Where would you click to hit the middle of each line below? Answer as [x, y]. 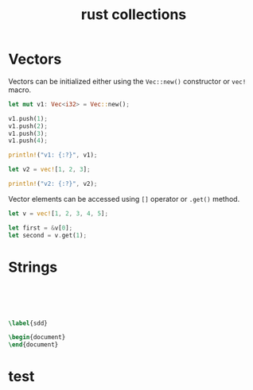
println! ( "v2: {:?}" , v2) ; [53, 184]
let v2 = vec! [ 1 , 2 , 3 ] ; [49, 170]
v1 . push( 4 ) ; [28, 141]
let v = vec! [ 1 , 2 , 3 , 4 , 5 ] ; [58, 213]
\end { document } [33, 345]
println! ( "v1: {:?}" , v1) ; [53, 155]
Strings [33, 267]
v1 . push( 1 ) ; [28, 118]
